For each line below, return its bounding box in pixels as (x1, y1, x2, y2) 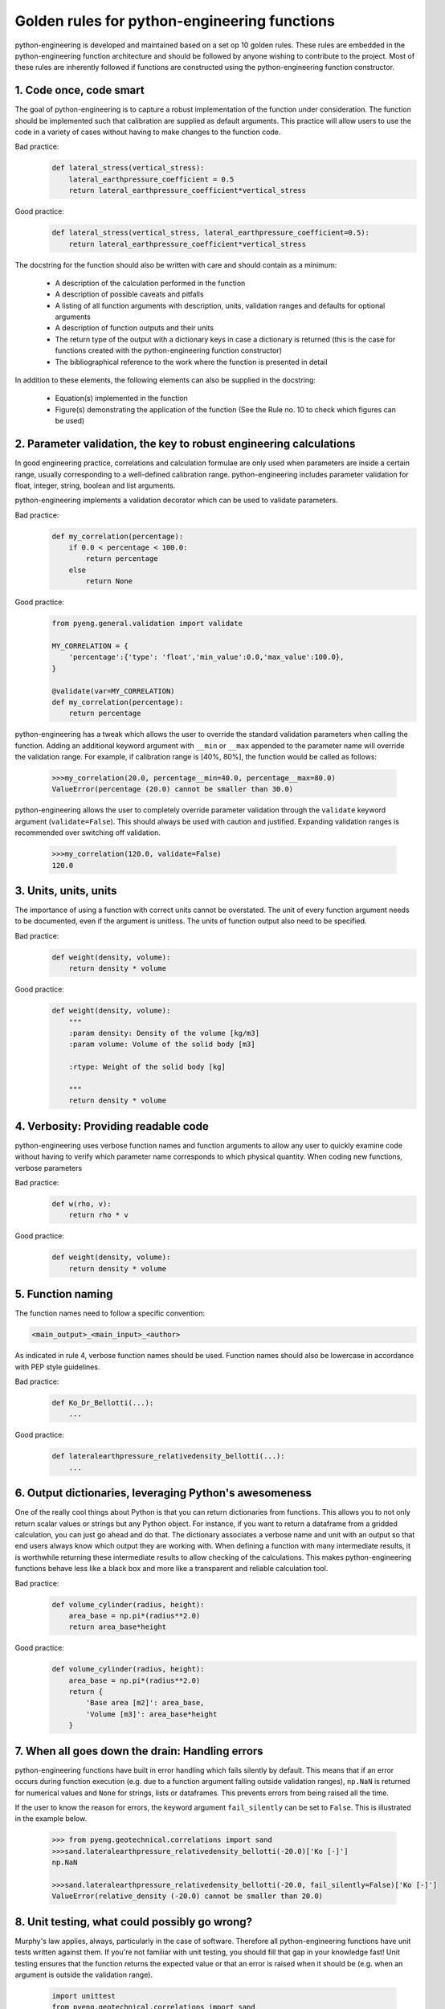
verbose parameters (14, 1163, 83, 1172)
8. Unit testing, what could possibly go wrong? (14, 1915, 253, 1929)
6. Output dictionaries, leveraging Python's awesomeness (14, 1487, 312, 1500)
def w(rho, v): (51, 1200, 112, 1209)
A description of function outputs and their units (55, 323, 214, 333)
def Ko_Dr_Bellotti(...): (51, 1398, 154, 1407)
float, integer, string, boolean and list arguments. (14, 481, 176, 490)
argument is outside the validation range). (14, 1970, 153, 1979)
